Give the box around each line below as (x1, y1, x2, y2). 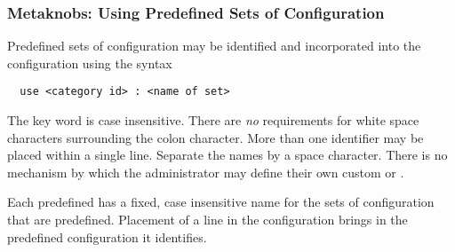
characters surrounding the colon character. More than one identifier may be (7, 128, 424, 146)
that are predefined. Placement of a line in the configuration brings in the (7, 210, 408, 229)
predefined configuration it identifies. (7, 227, 207, 246)
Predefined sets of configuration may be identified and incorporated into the (7, 36, 421, 55)
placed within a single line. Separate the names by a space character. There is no (7, 146, 448, 164)
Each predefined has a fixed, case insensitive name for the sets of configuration (7, 193, 435, 211)
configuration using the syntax (7, 53, 172, 72)
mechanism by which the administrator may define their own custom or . (7, 162, 404, 181)
